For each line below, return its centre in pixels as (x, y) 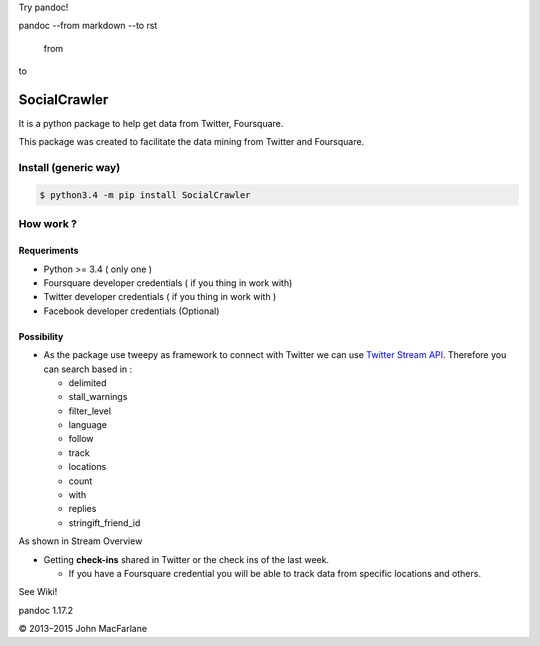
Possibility (41, 336)
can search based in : (88, 369)
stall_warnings (98, 397)
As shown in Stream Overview (80, 541)
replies (82, 509)
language (87, 425)
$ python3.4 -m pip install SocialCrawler (145, 195)
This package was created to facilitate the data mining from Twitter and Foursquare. (191, 142)
